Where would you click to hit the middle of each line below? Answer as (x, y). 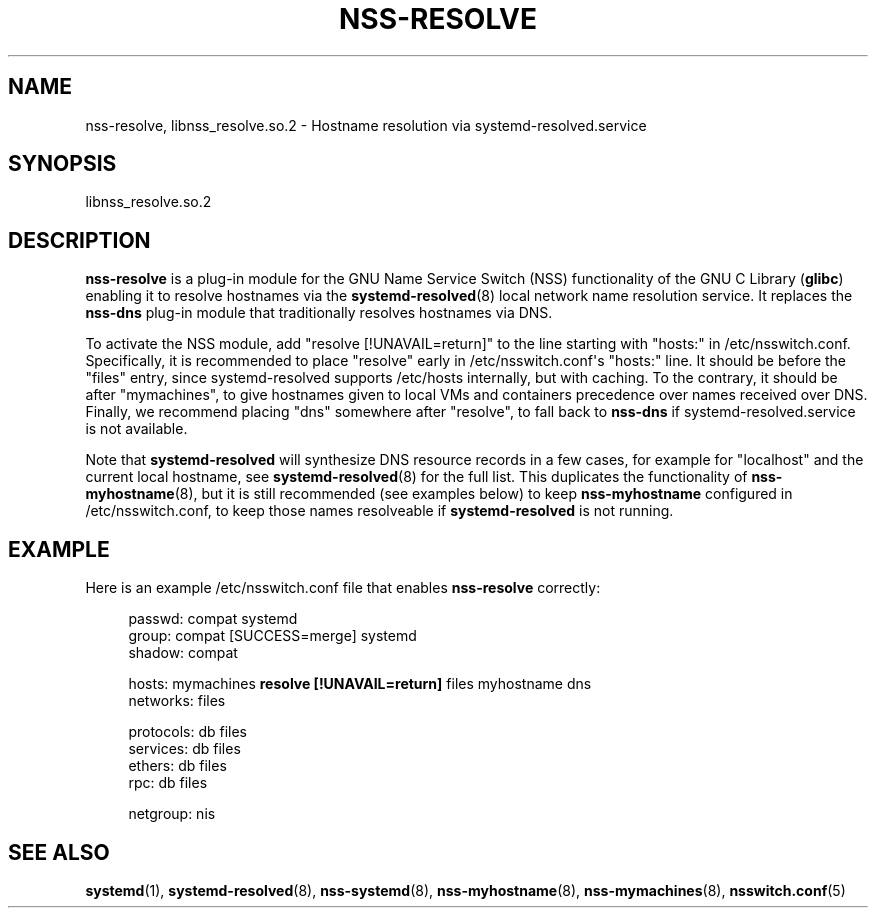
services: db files (184, 749)
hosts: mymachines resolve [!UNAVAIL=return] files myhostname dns (360, 684)
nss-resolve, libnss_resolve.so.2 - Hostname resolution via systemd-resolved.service (366, 125)
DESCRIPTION (79, 240)
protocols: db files (187, 732)
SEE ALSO (59, 852)
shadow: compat (183, 653)
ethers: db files (177, 766)
